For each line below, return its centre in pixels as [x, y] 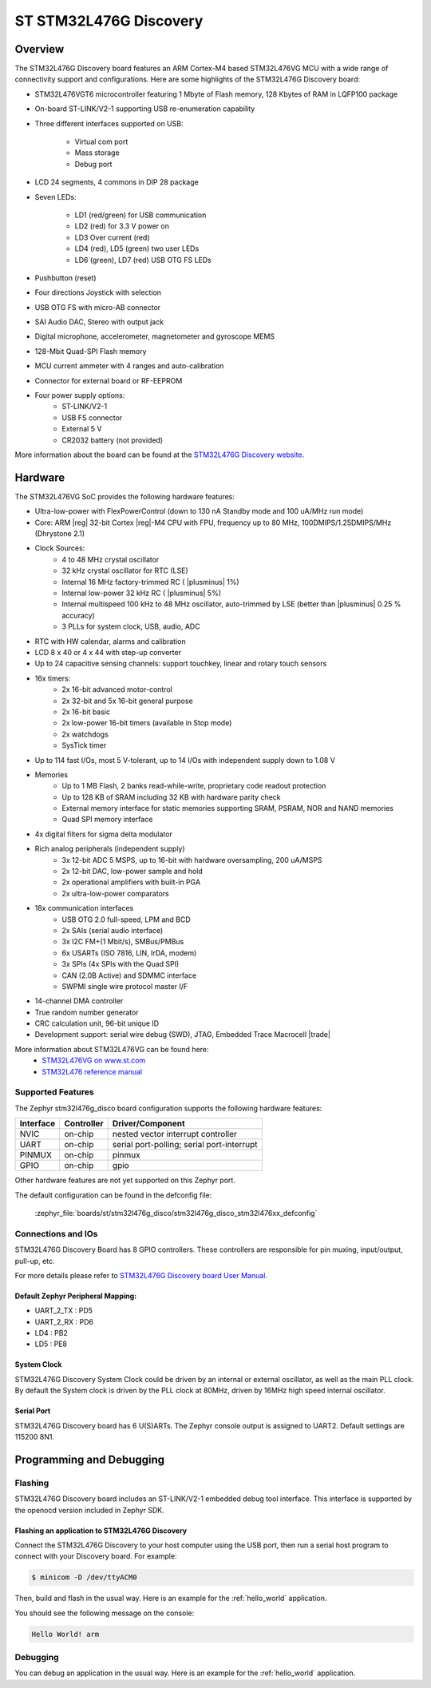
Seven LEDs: [55, 197]
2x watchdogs [85, 734]
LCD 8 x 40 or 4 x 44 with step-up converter [108, 652]
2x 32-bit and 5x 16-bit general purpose [127, 701]
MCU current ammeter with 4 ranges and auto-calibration [129, 366]
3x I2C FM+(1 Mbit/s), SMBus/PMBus [123, 942]
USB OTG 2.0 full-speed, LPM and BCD [126, 919]
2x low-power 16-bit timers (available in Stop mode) [147, 723]
